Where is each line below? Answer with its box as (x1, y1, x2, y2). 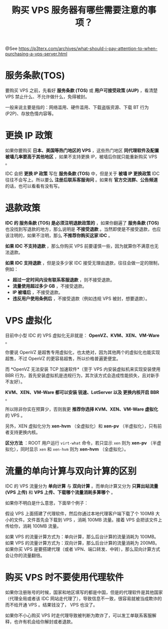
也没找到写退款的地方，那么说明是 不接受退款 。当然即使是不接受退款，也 (5, 226, 156, 232)
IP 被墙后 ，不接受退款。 (12, 289, 63, 295)
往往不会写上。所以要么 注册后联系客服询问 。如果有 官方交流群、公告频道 (5, 177, 158, 183)
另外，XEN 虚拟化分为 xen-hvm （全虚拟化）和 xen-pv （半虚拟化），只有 (5, 423, 157, 429)
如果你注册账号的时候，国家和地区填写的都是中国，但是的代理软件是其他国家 (5, 589, 163, 595)
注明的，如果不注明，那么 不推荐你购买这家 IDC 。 (9, 232, 113, 238)
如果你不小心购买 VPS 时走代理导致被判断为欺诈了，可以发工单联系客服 (5, 612, 152, 618)
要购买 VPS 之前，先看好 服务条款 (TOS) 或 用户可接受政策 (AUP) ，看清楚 (5, 87, 158, 93)
